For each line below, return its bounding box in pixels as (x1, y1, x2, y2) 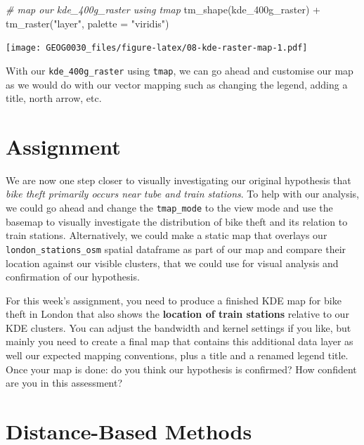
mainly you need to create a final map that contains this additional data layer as (6, 334, 353, 349)
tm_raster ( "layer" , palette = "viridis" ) (6, 15, 169, 30)
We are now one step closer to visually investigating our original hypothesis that (6, 172, 351, 187)
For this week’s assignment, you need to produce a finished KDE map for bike (6, 292, 342, 307)
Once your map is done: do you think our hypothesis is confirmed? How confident (6, 361, 357, 376)
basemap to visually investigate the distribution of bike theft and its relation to (6, 214, 348, 228)
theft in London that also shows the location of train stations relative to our (6, 307, 349, 321)
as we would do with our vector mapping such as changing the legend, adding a (6, 77, 348, 91)
